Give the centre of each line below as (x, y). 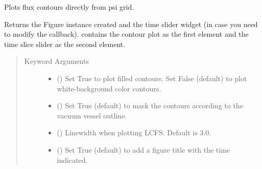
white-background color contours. (109, 88)
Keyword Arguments (56, 61)
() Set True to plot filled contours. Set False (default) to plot (152, 78)
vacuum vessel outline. (92, 115)
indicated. (72, 160)
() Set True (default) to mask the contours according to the (150, 105)
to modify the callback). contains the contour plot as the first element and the (126, 34)
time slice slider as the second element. (65, 44)
